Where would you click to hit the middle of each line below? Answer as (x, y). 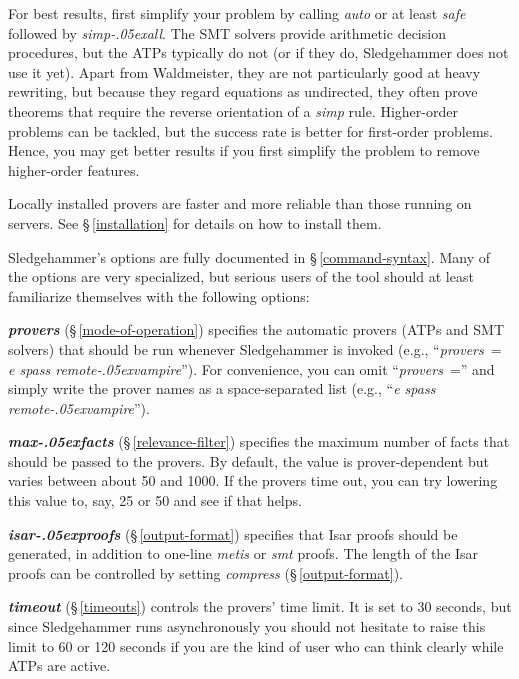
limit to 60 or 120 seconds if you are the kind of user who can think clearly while (256, 645)
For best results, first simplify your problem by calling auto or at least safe (237, 13)
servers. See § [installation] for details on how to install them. (195, 222)
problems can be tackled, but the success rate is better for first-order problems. (250, 130)
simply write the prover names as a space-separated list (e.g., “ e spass (222, 388)
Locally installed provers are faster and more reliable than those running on (240, 203)
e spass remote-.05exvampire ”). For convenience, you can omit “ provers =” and (251, 368)
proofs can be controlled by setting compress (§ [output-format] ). (205, 572)
